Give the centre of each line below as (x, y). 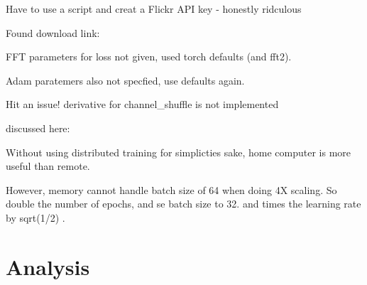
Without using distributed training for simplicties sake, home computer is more (179, 152)
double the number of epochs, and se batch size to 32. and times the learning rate (183, 204)
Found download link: (53, 32)
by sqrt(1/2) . (35, 217)
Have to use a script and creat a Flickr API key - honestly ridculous (154, 9)
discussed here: (38, 128)
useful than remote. (48, 166)
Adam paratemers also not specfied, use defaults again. (125, 80)
